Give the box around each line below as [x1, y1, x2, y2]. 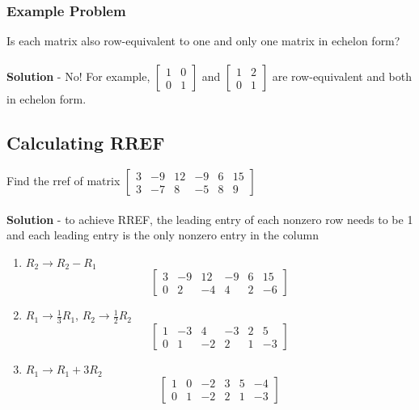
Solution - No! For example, [6, 68, 150, 85]
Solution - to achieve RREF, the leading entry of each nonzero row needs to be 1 [6, 210, 413, 227]
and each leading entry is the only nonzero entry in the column [6, 226, 319, 243]
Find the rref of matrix [6, 172, 121, 189]
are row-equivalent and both [272, 68, 413, 85]
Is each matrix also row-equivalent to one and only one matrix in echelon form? [6, 32, 400, 49]
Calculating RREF [6, 130, 165, 155]
